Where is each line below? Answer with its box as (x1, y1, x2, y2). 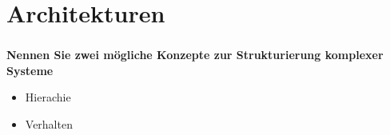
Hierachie (25, 89, 71, 105)
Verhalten (25, 116, 73, 133)
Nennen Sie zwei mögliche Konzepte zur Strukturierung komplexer (6, 46, 384, 63)
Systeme (6, 62, 54, 78)
